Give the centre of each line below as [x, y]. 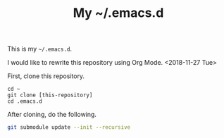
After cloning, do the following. [52, 115]
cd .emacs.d [25, 101]
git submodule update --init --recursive [69, 127]
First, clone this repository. [46, 76]
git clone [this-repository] [50, 95]
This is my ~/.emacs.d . [40, 49]
